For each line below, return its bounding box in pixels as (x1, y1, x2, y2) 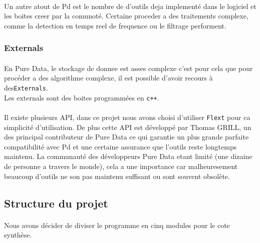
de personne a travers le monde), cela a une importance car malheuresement (4, 160, 238, 171)
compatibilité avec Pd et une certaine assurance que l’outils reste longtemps (4, 141, 237, 151)
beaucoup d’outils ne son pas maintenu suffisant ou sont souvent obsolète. (4, 170, 230, 181)
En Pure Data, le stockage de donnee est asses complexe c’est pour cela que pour (4, 62, 253, 73)
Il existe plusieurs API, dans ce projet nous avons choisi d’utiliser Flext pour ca (4, 111, 250, 122)
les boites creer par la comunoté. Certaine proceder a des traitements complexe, (4, 10, 248, 21)
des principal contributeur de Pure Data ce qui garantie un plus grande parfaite (4, 131, 249, 142)
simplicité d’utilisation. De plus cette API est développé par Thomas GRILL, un (4, 121, 251, 132)
